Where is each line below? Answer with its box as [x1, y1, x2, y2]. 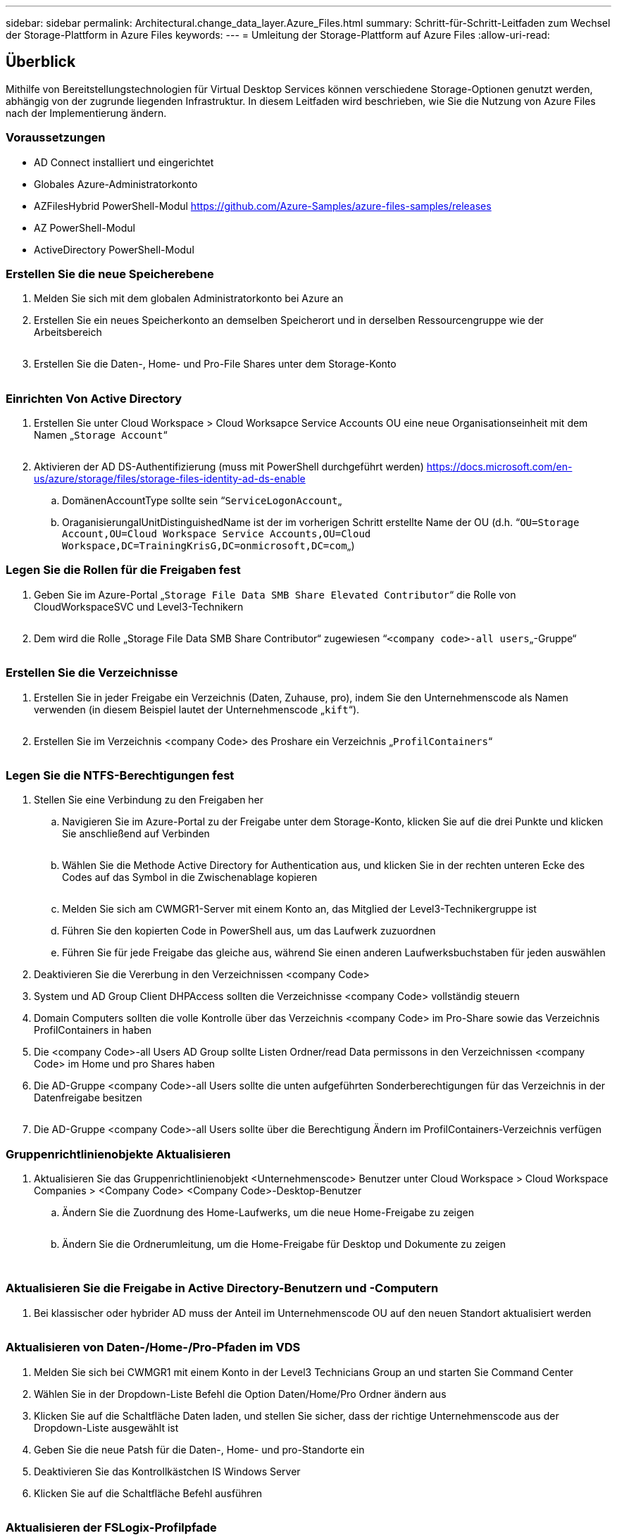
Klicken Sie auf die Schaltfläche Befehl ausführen [34, 1487, 263, 1499]
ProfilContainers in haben [34, 1024, 151, 1037]
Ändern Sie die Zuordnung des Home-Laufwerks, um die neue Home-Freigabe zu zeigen [62, 1206, 475, 1219]
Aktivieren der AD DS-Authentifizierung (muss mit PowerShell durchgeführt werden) [34, 461, 424, 473]
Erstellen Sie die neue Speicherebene [6, 266, 214, 281]
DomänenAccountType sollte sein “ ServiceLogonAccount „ [62, 494, 342, 507]
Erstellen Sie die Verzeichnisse [6, 665, 178, 680]
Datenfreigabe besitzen [34, 1092, 142, 1104]
